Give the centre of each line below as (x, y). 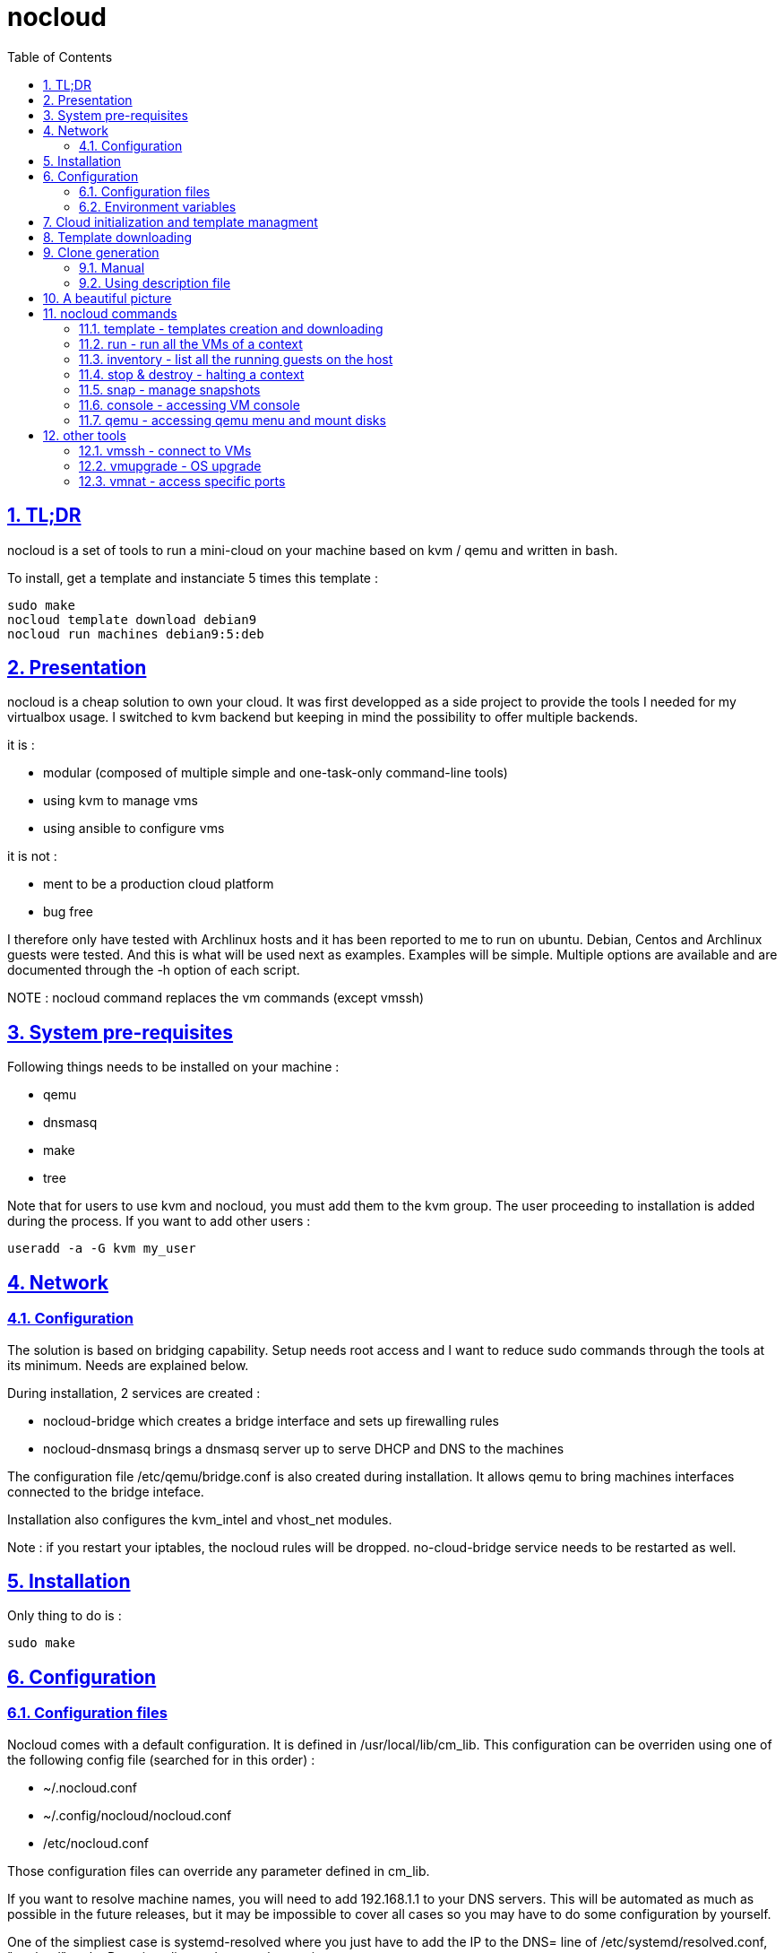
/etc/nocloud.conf (96, 1843)
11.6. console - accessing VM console (190, 404)
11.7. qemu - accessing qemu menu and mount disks (233, 420)
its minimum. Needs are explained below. (128, 1365)
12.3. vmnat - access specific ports (182, 481)
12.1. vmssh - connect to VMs (165, 450)
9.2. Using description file (155, 282)
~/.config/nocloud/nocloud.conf (138, 1815)
